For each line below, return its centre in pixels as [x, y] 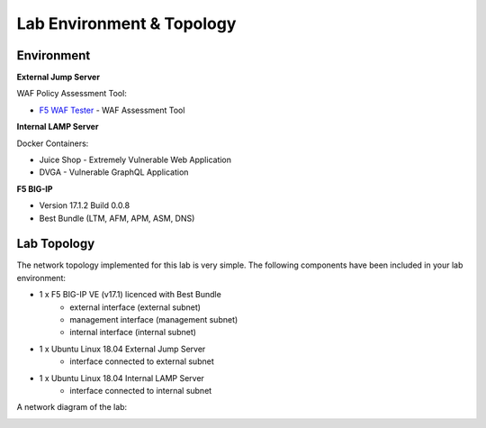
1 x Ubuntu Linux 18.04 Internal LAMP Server [121, 378]
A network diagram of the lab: [72, 407]
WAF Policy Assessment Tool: [72, 94]
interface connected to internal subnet [141, 391]
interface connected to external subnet [142, 361]
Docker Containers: [53, 143]
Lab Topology [56, 244]
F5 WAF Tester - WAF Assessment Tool [112, 110]
